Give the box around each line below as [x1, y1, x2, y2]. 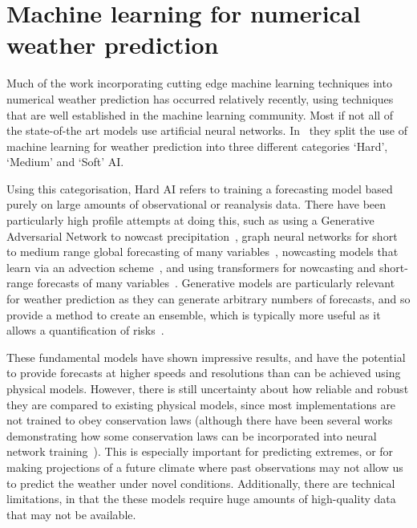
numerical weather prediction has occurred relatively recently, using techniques [6, 90, 394, 107]
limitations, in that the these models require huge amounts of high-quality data [6, 490, 396, 507]
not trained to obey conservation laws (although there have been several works [6, 412, 393, 428]
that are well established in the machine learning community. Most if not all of [6, 106, 394, 123]
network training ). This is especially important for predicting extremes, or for [6, 443, 394, 460]
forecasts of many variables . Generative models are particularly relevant [37, 274, 395, 291]
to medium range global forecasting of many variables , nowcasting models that [6, 243, 399, 260]
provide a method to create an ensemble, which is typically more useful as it [6, 306, 381, 323]
